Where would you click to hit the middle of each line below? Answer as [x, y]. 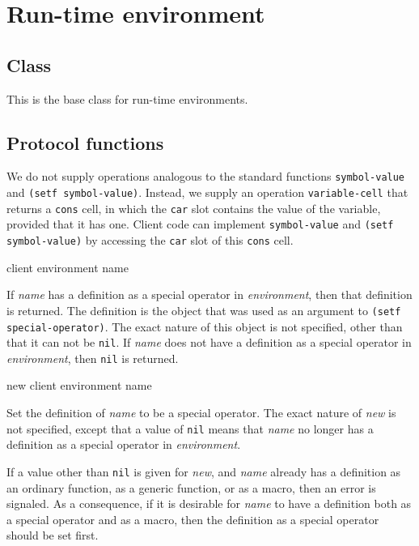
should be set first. [53, 535]
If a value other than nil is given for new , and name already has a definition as [204, 471]
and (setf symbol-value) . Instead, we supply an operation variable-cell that [207, 192]
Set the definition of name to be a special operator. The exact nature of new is [201, 413]
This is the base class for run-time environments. [127, 98]
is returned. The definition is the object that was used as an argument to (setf [204, 310]
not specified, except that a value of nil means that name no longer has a [190, 428]
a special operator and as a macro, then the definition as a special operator [193, 519]
